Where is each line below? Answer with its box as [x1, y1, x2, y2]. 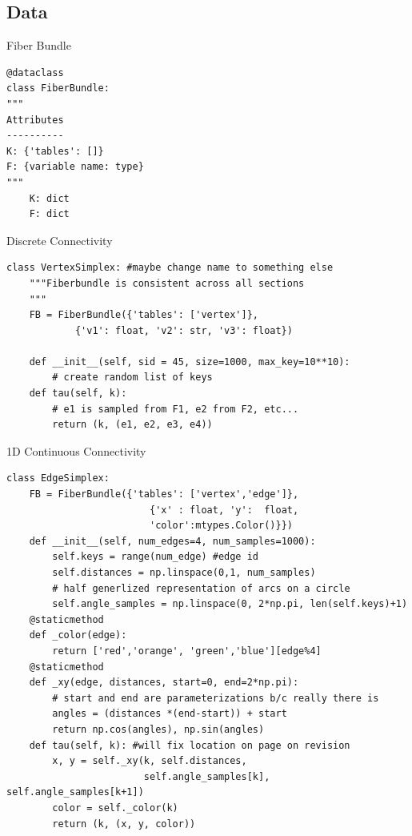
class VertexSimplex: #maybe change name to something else [6, 262, 334, 274]
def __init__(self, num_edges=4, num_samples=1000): [29, 535, 316, 547]
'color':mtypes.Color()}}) [149, 520, 293, 532]
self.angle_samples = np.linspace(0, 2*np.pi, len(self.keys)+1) [52, 598, 408, 610]
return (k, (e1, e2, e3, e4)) [52, 419, 213, 431]
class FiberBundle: [6, 82, 110, 94]
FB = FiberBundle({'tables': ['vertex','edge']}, [29, 488, 299, 500]
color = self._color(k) [52, 802, 178, 814]
